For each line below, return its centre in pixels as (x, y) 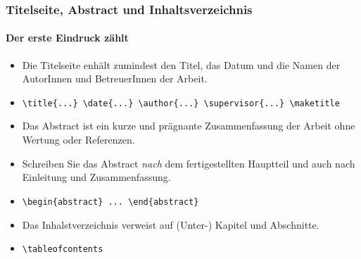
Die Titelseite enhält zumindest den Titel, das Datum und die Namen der (181, 64)
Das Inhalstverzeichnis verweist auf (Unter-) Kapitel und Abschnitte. (171, 224)
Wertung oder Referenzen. (78, 140)
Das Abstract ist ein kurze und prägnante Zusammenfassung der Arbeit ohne (189, 126)
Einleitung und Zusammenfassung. (96, 177)
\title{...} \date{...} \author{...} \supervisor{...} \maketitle (181, 103)
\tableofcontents (63, 249)
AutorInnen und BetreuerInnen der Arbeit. (115, 78)
